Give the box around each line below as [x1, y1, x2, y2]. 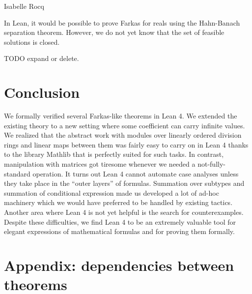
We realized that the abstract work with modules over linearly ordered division [4, 130, 242, 140]
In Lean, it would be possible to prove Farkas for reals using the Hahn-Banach [4, 17, 240, 28]
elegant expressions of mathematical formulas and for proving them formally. [4, 226, 235, 236]
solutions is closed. [4, 36, 60, 47]
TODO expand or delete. [4, 53, 79, 63]
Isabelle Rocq [4, 1, 44, 11]
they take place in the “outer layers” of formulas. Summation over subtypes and [4, 178, 245, 188]
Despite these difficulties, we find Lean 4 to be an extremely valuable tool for [4, 216, 236, 227]
